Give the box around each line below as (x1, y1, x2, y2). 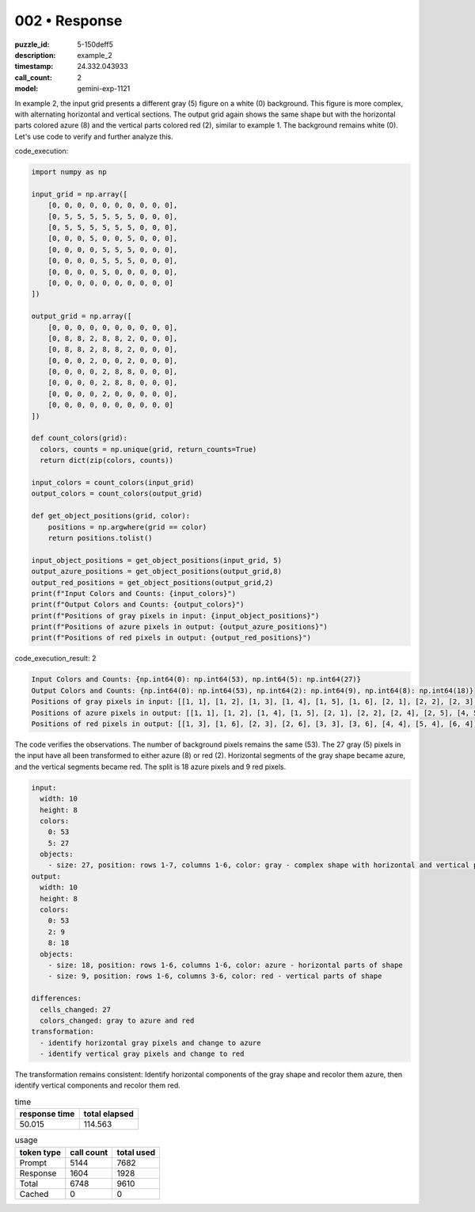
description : (14, 50, 56, 59)
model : (14, 84, 39, 94)
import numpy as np (31, 167, 107, 177)
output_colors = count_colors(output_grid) (31, 489, 203, 499)
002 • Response (14, 12, 123, 29)
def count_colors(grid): (31, 434, 128, 443)
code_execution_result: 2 (14, 654, 97, 663)
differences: (31, 994, 82, 1003)
